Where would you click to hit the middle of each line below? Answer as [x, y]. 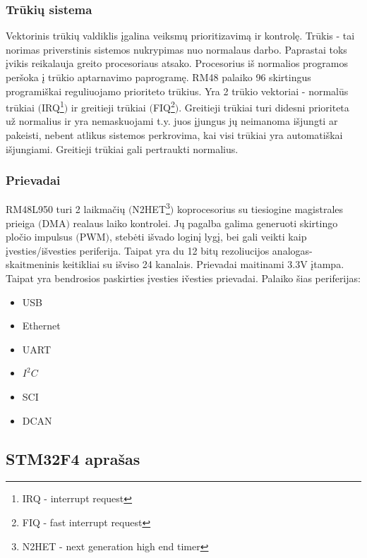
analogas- [292, 250]
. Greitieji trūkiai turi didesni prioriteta [264, 107]
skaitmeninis [32, 264]
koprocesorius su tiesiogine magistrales [260, 209]
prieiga [20, 223]
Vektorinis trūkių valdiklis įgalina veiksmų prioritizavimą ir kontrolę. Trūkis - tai [180, 36]
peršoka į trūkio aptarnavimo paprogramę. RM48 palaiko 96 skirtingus [158, 77]
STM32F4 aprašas [73, 458]
